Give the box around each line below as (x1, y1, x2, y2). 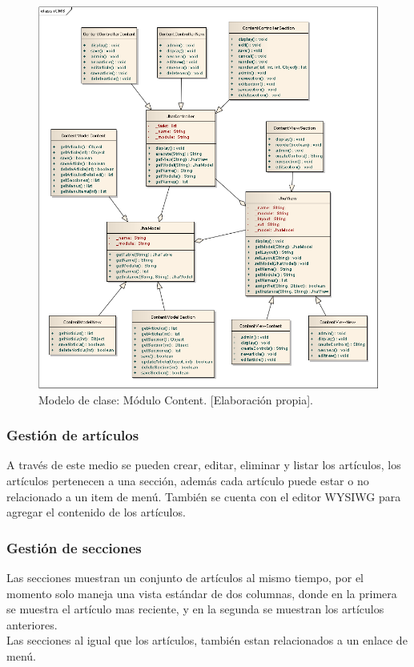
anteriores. (6, 616, 58, 633)
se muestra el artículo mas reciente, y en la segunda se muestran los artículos (6, 601, 384, 617)
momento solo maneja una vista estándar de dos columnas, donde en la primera (6, 585, 397, 601)
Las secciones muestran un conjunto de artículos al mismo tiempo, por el (6, 569, 364, 585)
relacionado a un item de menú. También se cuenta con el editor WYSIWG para (6, 488, 401, 504)
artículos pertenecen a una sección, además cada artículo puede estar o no (6, 472, 369, 488)
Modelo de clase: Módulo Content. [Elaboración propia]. (38, 391, 314, 408)
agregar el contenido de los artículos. (6, 504, 186, 520)
